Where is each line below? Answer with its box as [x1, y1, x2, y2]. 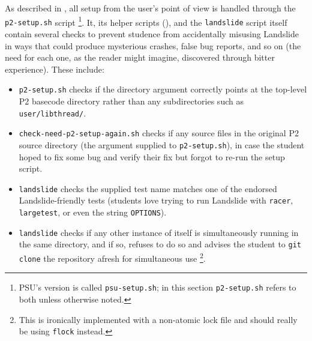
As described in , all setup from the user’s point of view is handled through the [5, 2, 296, 14]
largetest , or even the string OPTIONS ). [19, 206, 167, 218]
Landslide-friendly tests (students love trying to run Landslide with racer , [19, 194, 293, 207]
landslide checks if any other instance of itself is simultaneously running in [19, 226, 299, 238]
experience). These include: [5, 62, 104, 75]
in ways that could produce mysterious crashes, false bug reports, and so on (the [5, 39, 301, 52]
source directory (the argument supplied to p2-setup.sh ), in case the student [19, 138, 305, 151]
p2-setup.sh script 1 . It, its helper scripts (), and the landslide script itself [5, 14, 287, 28]
